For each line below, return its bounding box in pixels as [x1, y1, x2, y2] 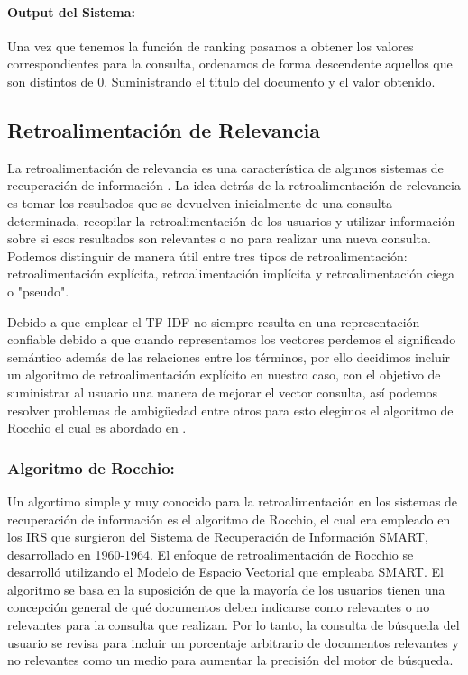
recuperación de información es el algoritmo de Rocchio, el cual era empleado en [7, 509, 451, 528]
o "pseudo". [7, 281, 69, 300]
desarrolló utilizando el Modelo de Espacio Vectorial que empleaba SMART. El [7, 562, 444, 581]
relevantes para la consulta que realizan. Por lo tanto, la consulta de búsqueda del [7, 616, 460, 634]
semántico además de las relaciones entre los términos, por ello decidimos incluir [7, 347, 451, 366]
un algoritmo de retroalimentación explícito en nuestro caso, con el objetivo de [7, 365, 441, 384]
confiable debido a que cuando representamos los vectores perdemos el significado [7, 330, 456, 349]
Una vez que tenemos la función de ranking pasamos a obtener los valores [7, 36, 414, 55]
